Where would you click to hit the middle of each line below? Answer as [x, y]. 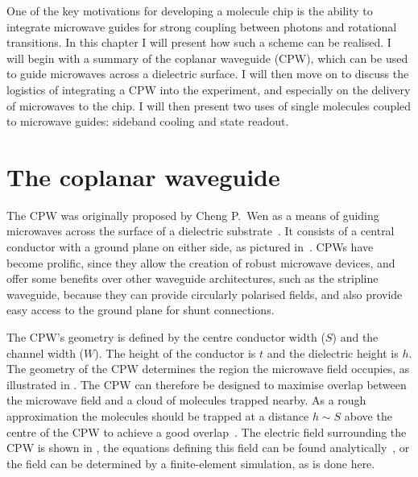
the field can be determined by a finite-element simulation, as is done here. [191, 463]
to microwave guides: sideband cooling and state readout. [148, 121]
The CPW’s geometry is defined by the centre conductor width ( [166, 337]
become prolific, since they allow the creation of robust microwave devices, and [201, 262]
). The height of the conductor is [175, 353]
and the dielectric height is [333, 353]
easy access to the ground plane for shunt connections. [141, 310]
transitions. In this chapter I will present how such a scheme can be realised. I [199, 42]
